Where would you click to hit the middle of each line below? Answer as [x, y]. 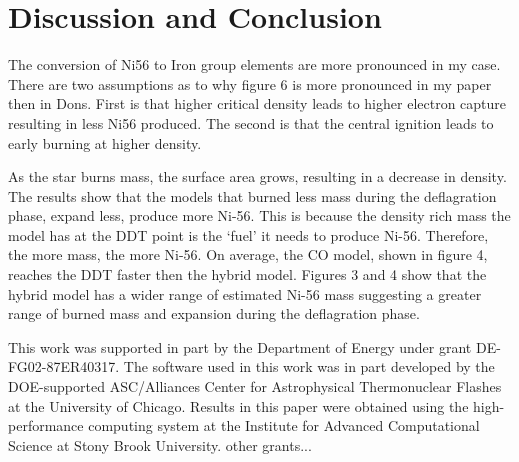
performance [46, 425]
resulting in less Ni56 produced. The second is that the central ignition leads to [251, 122]
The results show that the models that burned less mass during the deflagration [252, 195]
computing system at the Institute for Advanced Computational [284, 425]
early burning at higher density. [105, 142]
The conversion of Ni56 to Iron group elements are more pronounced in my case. [254, 64]
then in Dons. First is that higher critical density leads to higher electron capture [257, 103]
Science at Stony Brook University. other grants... [160, 444]
